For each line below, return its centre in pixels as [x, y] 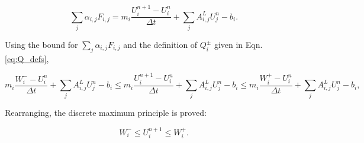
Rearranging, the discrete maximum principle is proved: [106, 113]
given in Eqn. [238, 44]
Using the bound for [41, 44]
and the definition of [160, 44]
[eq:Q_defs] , [27, 58]
